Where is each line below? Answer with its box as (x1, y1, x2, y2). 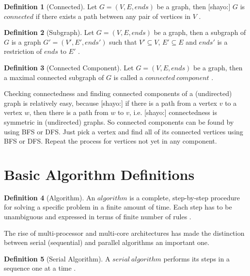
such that (109, 36, 137, 47)
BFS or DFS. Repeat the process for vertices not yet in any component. (4, 136, 217, 146)
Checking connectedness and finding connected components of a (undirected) (4, 88, 232, 98)
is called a (113, 72, 143, 82)
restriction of (4, 46, 42, 56)
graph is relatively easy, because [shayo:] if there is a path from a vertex (4, 97, 218, 108)
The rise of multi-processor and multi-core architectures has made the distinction (4, 227, 245, 238)
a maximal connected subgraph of (4, 72, 104, 82)
